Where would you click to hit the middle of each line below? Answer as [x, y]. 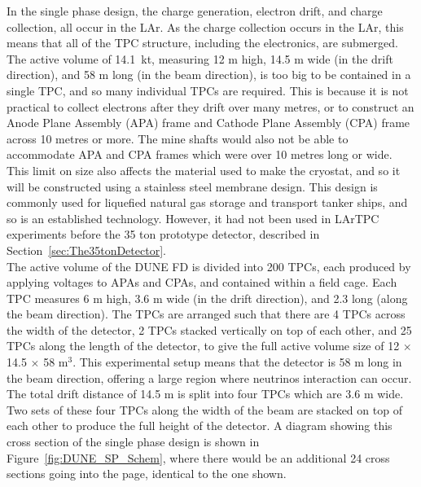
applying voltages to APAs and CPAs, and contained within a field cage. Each [202, 282]
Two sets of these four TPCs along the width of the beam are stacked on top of [204, 409]
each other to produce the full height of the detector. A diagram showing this [200, 426]
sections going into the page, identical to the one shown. [147, 474]
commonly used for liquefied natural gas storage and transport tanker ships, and [207, 202]
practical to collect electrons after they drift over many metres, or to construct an [210, 106]
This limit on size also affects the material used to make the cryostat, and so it [204, 170]
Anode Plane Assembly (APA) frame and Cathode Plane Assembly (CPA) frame [208, 123]
